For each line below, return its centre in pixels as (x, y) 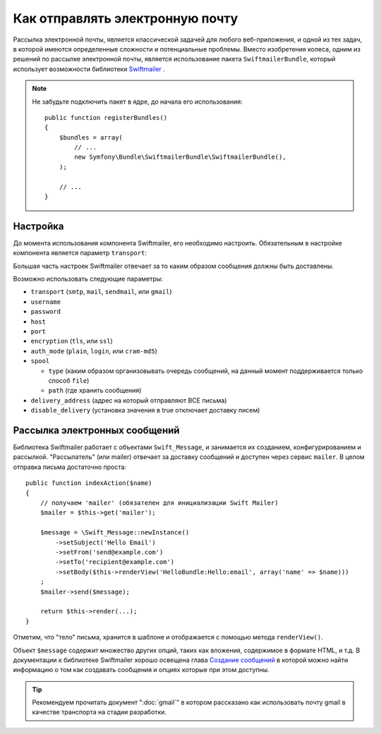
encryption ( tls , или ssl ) (72, 341)
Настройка (38, 226)
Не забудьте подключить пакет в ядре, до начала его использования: (137, 102)
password (46, 312)
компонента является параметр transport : (80, 253)
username (46, 302)
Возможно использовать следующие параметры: (88, 279)
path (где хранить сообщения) (95, 391)
